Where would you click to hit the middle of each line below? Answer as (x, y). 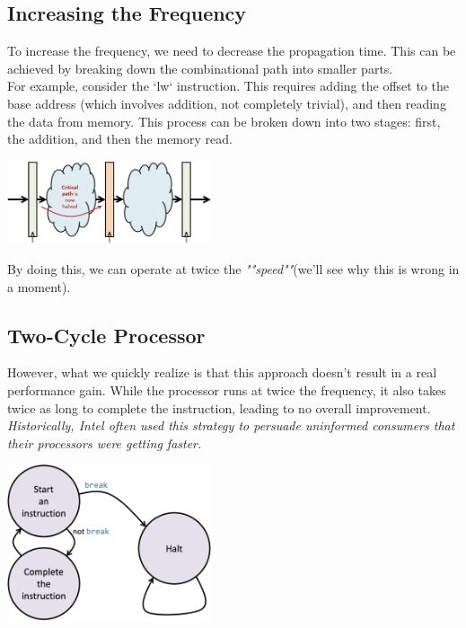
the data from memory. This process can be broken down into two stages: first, (224, 121)
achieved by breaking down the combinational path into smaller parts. (200, 68)
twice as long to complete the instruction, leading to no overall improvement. (219, 407)
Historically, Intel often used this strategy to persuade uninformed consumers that (231, 425)
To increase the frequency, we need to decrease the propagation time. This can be (232, 51)
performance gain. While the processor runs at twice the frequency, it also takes (227, 389)
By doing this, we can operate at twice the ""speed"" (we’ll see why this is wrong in (233, 268)
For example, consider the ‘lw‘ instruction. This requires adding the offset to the (228, 86)
